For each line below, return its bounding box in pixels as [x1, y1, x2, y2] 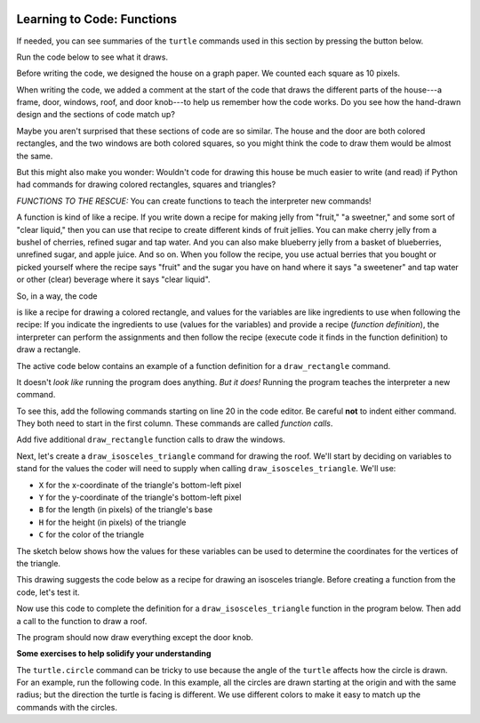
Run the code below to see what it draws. [16, 52, 169, 62]
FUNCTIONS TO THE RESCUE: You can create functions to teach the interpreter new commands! [16, 196, 372, 206]
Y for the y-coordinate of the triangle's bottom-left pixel [38, 492, 242, 502]
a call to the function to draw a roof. [16, 615, 148, 626]
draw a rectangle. [16, 344, 82, 355]
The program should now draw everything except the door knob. [16, 631, 253, 642]
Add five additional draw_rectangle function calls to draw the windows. [16, 434, 286, 445]
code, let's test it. [16, 587, 80, 598]
